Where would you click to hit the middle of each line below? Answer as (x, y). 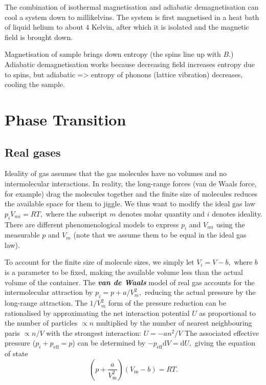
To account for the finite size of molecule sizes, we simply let (99, 262)
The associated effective (222, 333)
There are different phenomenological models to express (92, 224)
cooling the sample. (35, 84)
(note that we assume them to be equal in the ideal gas (160, 235)
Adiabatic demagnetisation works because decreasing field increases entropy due (130, 64)
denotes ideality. (237, 213)
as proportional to (227, 313)
